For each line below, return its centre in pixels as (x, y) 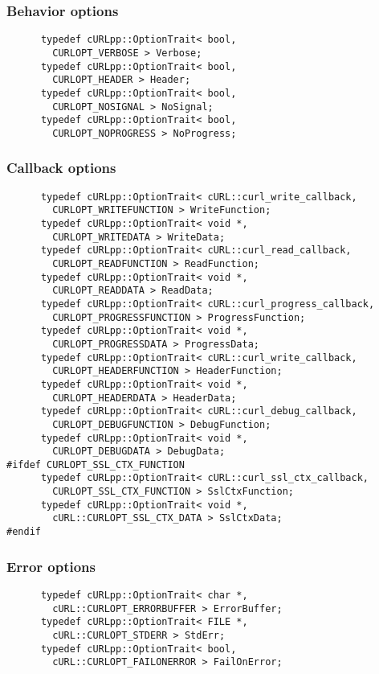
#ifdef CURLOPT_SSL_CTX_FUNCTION (96, 464)
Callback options (61, 168)
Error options (51, 566)
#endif (24, 532)
